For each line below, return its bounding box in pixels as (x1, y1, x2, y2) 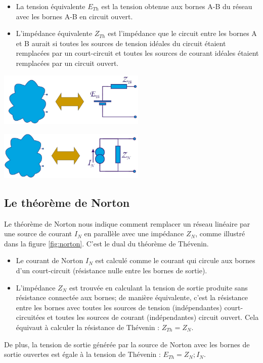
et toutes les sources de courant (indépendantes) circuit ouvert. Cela (47, 312, 259, 322)
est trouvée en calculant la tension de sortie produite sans (69, 282, 248, 293)
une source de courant (4, 228, 72, 239)
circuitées (16, 312, 45, 322)
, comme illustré (195, 228, 245, 239)
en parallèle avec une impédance (84, 228, 184, 239)
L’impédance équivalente (16, 28, 93, 39)
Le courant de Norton (16, 255, 83, 266)
